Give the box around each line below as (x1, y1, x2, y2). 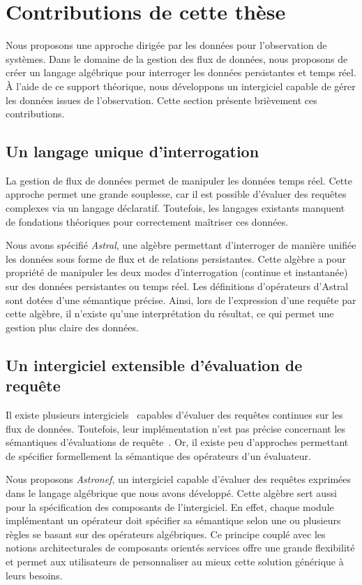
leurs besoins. (6, 568, 63, 582)
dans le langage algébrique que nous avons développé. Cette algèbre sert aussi (6, 485, 337, 500)
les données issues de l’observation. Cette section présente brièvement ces (6, 92, 317, 107)
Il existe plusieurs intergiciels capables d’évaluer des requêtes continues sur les (6, 407, 343, 422)
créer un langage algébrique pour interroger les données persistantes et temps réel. (6, 65, 356, 80)
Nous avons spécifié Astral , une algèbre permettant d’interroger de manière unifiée (6, 238, 356, 252)
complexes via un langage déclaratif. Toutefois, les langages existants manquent (6, 201, 345, 215)
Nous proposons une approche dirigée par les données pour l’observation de (6, 38, 327, 52)
